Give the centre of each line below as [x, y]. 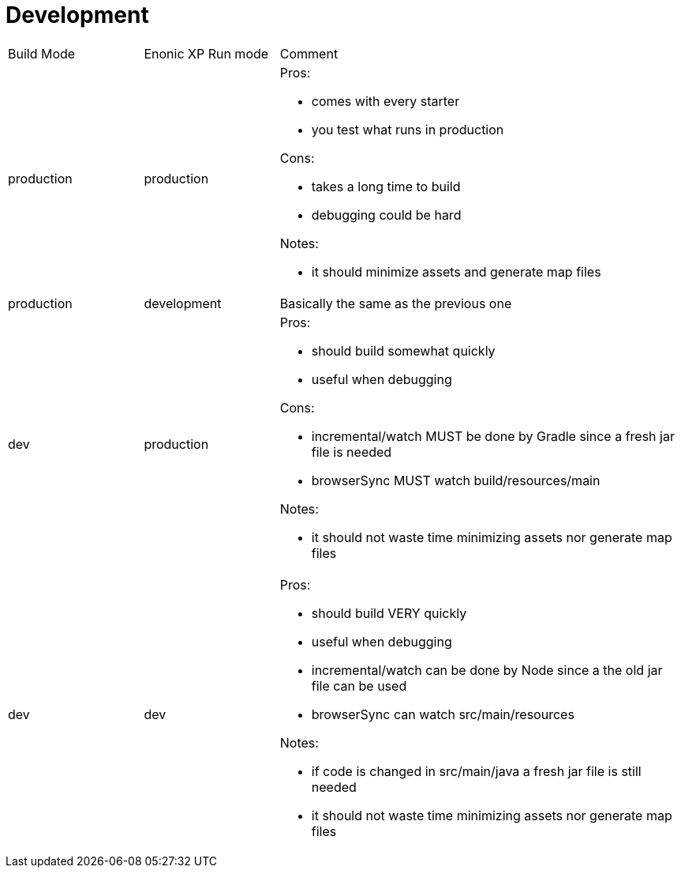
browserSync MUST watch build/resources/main [456, 480]
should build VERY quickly [389, 613]
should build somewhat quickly [403, 350]
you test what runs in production [408, 129]
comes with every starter [385, 101]
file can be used [359, 686]
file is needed [352, 452]
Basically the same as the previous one [396, 303]
